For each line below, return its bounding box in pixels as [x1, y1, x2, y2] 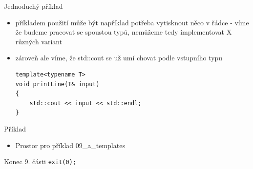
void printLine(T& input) [15, 80, 100, 88]
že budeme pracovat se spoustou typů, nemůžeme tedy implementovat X [15, 27, 232, 37]
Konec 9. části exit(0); [4, 156, 76, 167]
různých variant [15, 36, 63, 46]
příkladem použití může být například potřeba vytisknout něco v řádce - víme [15, 17, 249, 27]
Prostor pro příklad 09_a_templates [15, 140, 125, 150]
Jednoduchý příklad [4, 1, 63, 11]
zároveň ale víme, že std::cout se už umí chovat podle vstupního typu [15, 53, 223, 63]
